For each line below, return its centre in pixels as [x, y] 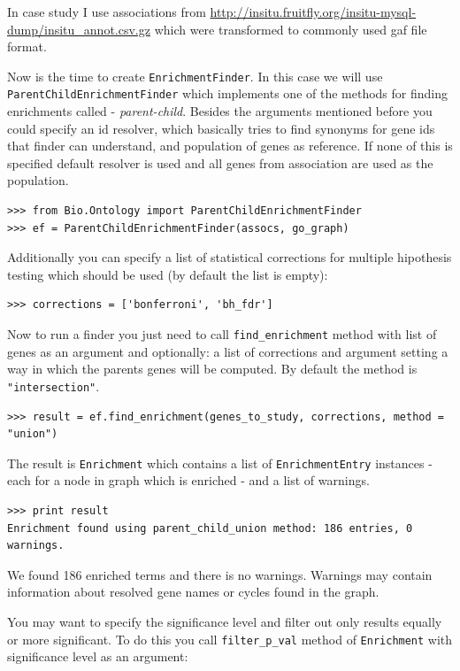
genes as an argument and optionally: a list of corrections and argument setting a [228, 351]
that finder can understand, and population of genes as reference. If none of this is [230, 146]
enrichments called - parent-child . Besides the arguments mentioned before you [220, 111]
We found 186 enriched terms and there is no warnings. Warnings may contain [220, 574]
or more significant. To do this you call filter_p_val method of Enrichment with [230, 639]
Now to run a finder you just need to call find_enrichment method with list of [222, 334]
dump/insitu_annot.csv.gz [79, 29]
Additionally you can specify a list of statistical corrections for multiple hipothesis [230, 257]
